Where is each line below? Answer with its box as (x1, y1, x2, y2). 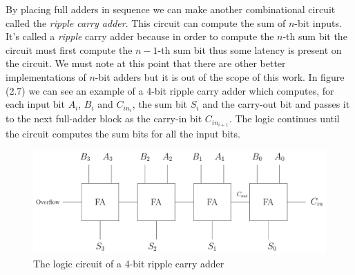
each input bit (6, 97, 65, 111)
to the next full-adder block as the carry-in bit (6, 111, 202, 126)
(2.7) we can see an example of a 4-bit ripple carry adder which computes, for (6, 83, 334, 97)
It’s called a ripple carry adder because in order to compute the (6, 29, 274, 44)
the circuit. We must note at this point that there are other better (6, 56, 286, 70)
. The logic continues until (229, 111, 340, 126)
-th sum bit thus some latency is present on (157, 42, 342, 57)
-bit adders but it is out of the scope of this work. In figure (95, 69, 345, 84)
